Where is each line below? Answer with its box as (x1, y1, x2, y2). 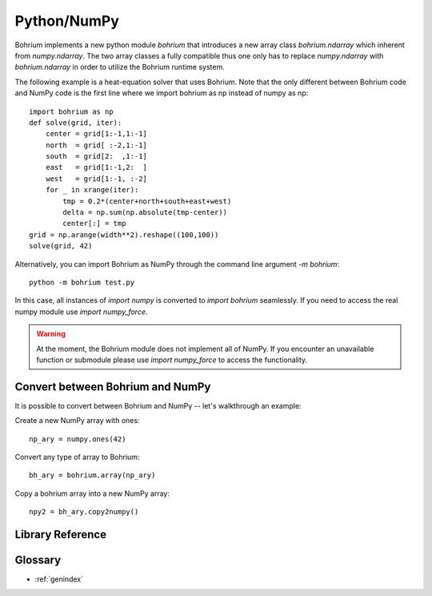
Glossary (14, 554, 62, 566)
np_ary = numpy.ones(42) (29, 434, 126, 444)
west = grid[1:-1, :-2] (45, 174, 148, 183)
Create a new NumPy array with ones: (14, 416, 140, 425)
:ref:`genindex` (34, 574, 84, 584)
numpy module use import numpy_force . (14, 307, 148, 316)
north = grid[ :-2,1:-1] (45, 140, 148, 150)
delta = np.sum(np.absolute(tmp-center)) (62, 208, 228, 217)
